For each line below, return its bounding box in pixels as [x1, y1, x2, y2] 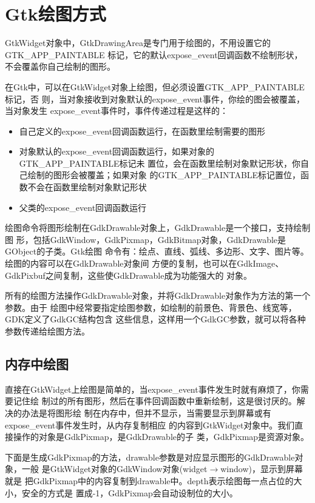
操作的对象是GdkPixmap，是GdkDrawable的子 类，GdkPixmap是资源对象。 [13, 430, 310, 443]
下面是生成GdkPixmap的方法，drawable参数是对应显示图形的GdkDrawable [5, 450, 295, 463]
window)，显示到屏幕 [220, 462, 303, 475]
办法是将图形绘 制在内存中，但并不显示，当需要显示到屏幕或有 [21, 406, 271, 419]
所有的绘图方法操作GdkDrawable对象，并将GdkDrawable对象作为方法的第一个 [5, 289, 311, 302]
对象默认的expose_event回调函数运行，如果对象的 [19, 145, 215, 158]
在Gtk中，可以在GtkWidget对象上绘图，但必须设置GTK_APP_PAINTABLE [5, 80, 305, 93]
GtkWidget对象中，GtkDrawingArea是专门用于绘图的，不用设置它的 [5, 36, 271, 49]
